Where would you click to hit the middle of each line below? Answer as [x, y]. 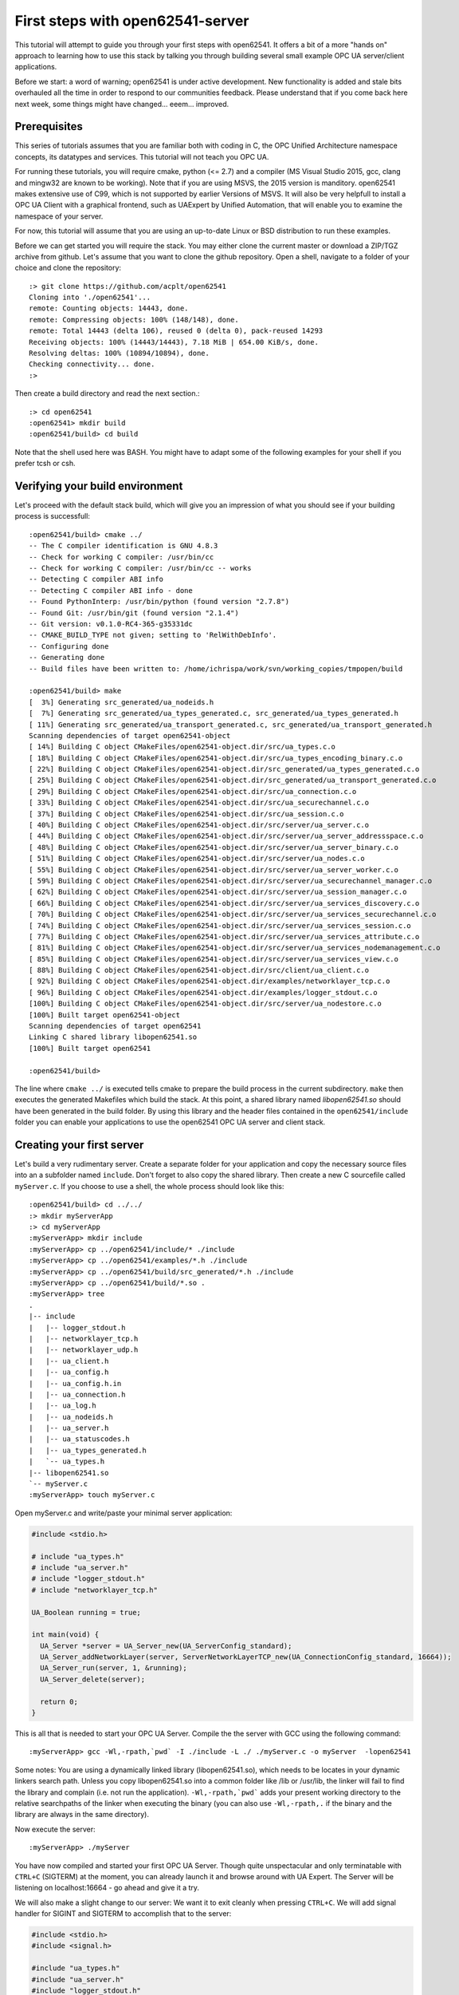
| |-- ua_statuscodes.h [80, 1439]
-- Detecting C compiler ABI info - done [111, 590]
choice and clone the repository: [68, 268]
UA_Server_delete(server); [93, 1679]
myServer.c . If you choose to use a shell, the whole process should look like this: [149, 1186]
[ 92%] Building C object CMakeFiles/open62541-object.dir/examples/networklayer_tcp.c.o [210, 981]
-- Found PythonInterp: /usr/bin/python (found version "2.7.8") [159, 602]
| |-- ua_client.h [69, 1361]
